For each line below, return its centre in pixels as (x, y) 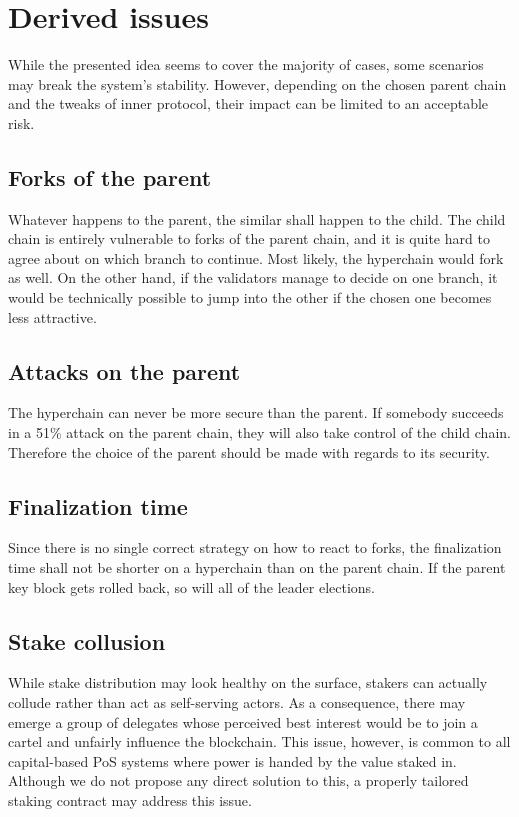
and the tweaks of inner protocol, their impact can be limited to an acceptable (248, 103)
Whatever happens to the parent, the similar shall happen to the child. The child (257, 218)
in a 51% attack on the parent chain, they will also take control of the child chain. (259, 432)
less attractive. (52, 316)
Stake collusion (87, 640)
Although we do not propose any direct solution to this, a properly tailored (238, 780)
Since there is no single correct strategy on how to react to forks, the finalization (255, 547)
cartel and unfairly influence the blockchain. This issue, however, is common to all (259, 741)
